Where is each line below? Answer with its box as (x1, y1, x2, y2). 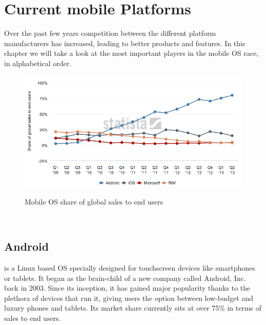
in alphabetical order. (4, 57, 72, 68)
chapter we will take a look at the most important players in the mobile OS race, (4, 48, 259, 58)
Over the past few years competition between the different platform (4, 28, 216, 38)
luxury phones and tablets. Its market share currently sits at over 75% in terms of (4, 302, 262, 313)
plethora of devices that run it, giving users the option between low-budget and (4, 292, 254, 303)
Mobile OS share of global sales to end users (25, 196, 163, 207)
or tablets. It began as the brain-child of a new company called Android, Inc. (4, 272, 246, 283)
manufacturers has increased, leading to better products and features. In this (4, 37, 245, 48)
